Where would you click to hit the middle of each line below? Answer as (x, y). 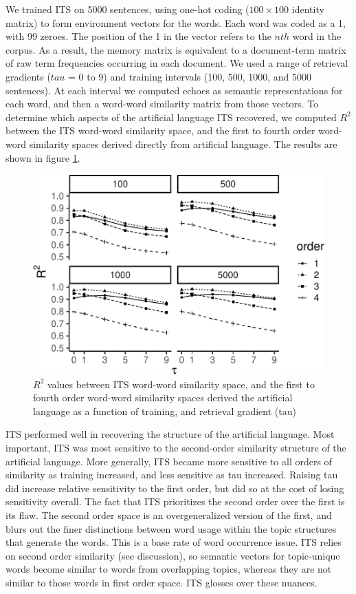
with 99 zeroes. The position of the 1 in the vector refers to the (138, 36)
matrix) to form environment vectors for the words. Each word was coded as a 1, (176, 22)
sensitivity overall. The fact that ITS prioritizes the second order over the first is (175, 501)
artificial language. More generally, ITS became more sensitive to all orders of (169, 461)
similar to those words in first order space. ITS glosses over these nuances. (162, 582)
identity (308, 9)
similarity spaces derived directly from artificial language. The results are (183, 144)
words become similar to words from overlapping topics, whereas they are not (169, 569)
